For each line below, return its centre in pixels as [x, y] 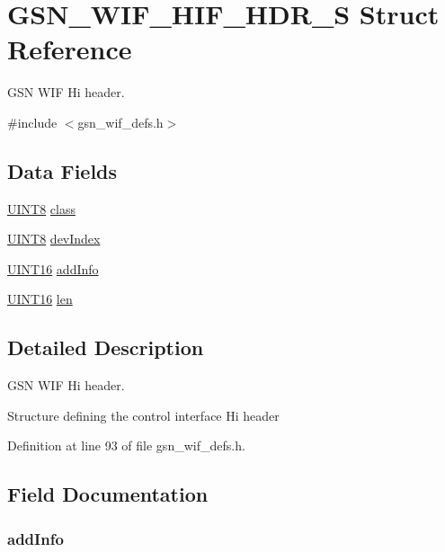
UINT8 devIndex [54, 239]
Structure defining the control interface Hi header [143, 415]
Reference [70, 49]
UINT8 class [41, 208]
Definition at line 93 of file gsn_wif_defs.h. [126, 445]
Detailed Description [106, 347]
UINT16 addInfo [53, 268]
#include [32, 122]
